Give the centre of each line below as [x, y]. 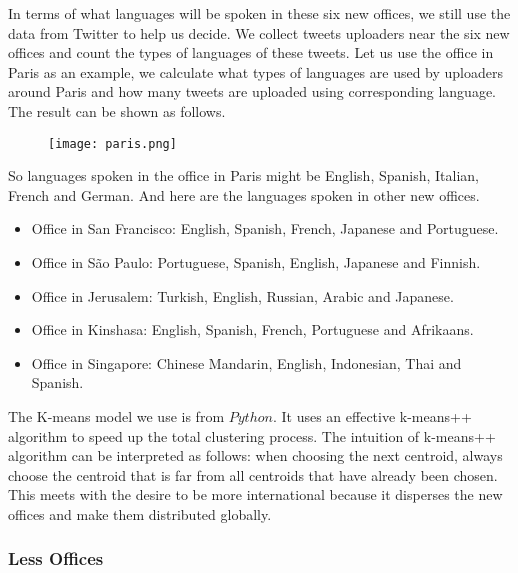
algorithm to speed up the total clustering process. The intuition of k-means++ [252, 435]
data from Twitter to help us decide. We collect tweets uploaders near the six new [259, 32]
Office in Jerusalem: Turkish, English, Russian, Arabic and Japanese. [242, 295]
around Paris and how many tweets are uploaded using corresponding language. [252, 91]
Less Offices [56, 558]
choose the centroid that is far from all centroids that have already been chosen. [253, 474]
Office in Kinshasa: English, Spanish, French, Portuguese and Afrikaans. [252, 329]
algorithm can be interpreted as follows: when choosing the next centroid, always [255, 455]
